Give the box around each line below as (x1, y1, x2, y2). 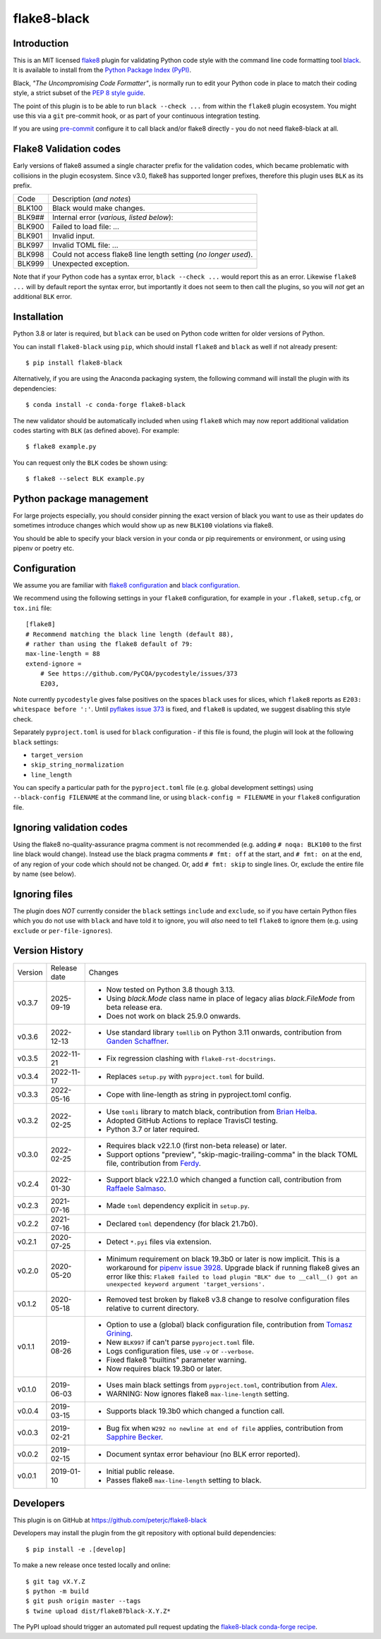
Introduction (13, 37, 69, 49)
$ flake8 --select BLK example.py (25, 475, 145, 483)
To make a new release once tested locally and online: (13, 1561, 171, 1569)
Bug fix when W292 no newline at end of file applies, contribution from (106, 1423, 344, 1433)
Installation (13, 311, 64, 323)
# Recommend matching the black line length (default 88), (25, 630, 234, 638)
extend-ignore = (25, 659, 82, 668)
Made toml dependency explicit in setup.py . (106, 1200, 250, 1210)
